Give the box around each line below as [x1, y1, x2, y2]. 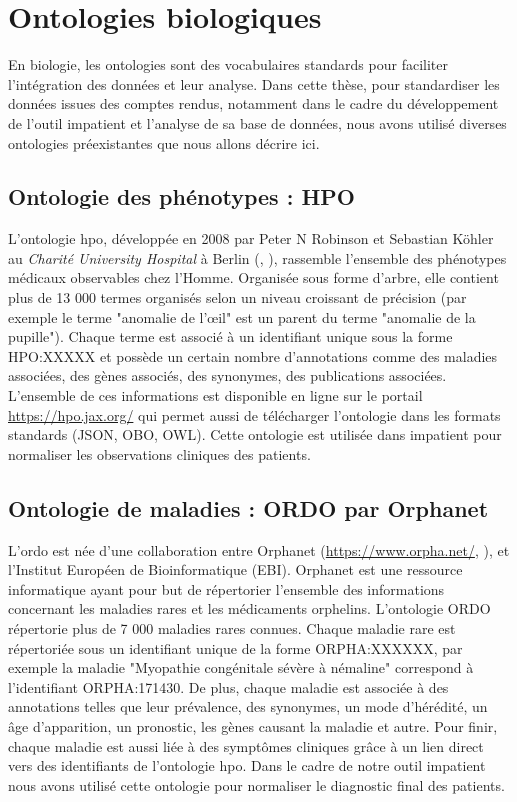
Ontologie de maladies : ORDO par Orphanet [8, 492, 489, 523]
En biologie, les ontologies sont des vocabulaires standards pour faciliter [8, 54, 448, 75]
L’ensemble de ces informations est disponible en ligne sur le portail [8, 385, 423, 406]
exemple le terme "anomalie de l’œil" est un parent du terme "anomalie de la [8, 306, 476, 327]
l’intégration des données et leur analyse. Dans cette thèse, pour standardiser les [8, 73, 500, 94]
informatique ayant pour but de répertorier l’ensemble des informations [8, 578, 445, 599]
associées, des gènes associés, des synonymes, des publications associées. [8, 365, 447, 386]
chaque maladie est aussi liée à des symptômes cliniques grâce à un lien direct [8, 735, 484, 756]
